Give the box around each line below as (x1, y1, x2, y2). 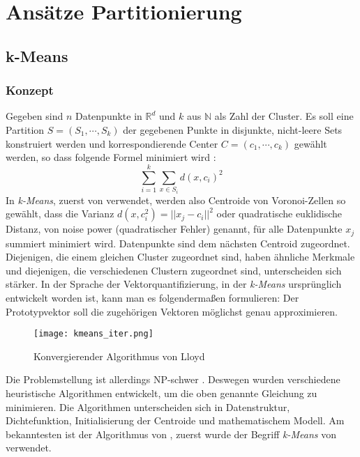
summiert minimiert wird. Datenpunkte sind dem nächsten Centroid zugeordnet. (6, 235, 350, 250)
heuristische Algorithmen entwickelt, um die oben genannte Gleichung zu (6, 385, 317, 400)
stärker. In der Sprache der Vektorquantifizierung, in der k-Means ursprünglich (6, 277, 342, 291)
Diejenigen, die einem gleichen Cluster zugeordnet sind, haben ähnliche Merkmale (6, 249, 355, 264)
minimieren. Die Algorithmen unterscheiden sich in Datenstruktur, (6, 399, 290, 414)
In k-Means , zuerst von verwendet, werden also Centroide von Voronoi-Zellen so (6, 192, 346, 207)
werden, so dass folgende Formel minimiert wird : (6, 150, 216, 164)
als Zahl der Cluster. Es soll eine (214, 109, 354, 123)
